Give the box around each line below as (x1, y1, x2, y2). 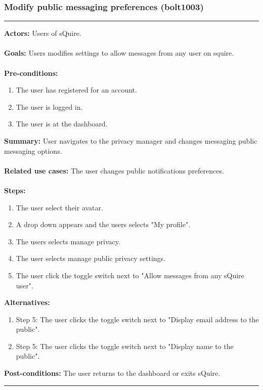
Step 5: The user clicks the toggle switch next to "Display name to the (16, 340, 234, 351)
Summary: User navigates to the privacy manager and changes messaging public (4, 135, 257, 146)
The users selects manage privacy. (16, 236, 120, 246)
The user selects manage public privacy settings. (16, 253, 165, 264)
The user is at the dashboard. (16, 118, 108, 129)
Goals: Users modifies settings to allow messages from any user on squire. (4, 48, 234, 58)
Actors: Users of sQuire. (4, 28, 81, 38)
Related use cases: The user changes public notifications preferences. (4, 165, 224, 176)
